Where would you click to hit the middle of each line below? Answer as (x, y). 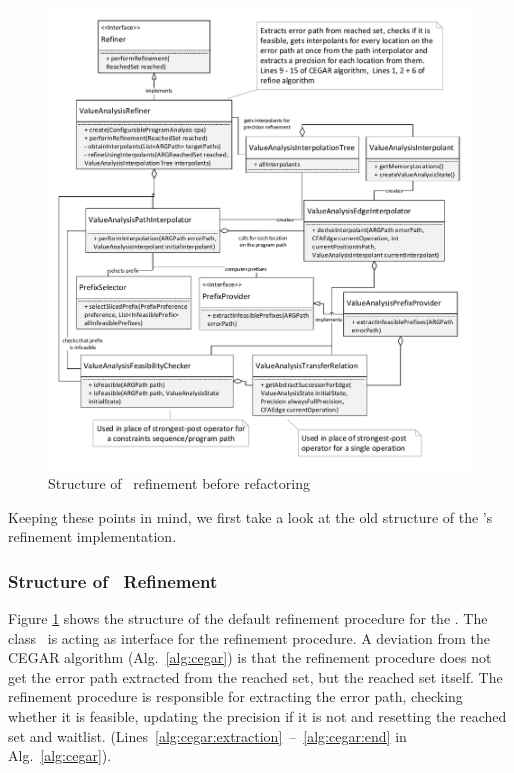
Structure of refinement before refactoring (179, 483)
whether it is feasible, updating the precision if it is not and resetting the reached (257, 716)
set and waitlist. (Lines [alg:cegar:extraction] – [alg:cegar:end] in (207, 735)
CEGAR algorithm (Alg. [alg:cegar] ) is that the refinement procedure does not (250, 657)
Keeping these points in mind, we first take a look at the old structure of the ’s (250, 516)
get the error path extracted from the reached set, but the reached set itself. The (255, 676)
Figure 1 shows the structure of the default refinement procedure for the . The (248, 618)
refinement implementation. (92, 536)
